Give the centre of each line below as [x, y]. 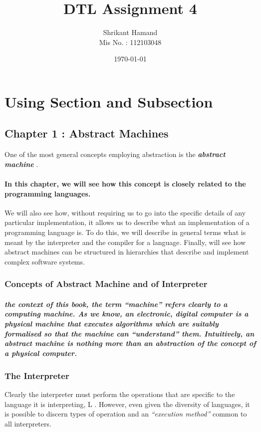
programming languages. [48, 193]
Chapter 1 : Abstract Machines [87, 133]
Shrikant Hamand [130, 32]
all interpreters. [28, 423]
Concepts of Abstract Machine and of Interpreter [106, 284]
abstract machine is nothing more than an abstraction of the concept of [130, 343]
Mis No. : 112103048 [130, 42]
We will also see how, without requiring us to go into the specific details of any [125, 212]
